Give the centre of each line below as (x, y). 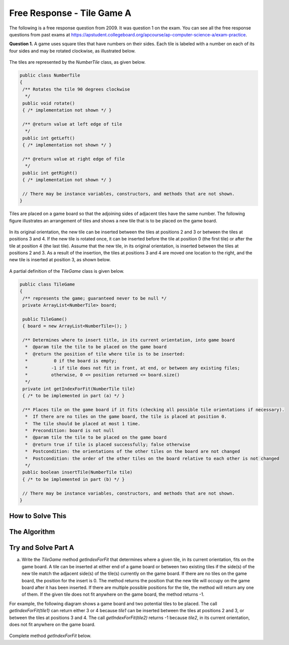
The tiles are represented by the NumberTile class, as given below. (78, 62)
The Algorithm (32, 532)
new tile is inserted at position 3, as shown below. (60, 260)
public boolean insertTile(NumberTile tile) (78, 472)
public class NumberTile (50, 75)
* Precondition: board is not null (70, 431)
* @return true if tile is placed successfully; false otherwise (108, 444)
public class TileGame (47, 284)
